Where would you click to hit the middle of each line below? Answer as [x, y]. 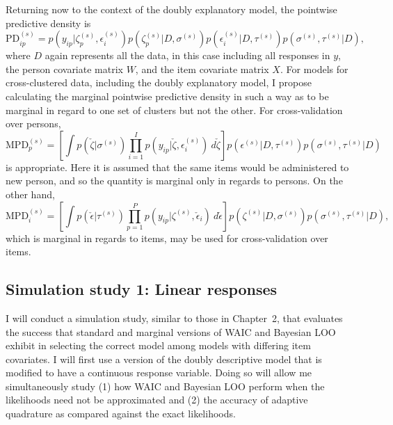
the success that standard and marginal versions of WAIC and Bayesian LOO [171, 331]
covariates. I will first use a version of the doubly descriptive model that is [164, 359]
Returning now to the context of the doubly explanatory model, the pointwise [171, 9]
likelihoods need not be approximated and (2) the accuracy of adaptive [157, 400]
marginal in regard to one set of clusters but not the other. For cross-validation [174, 110]
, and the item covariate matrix [202, 69]
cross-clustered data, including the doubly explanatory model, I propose [159, 82]
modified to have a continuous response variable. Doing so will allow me [159, 372]
